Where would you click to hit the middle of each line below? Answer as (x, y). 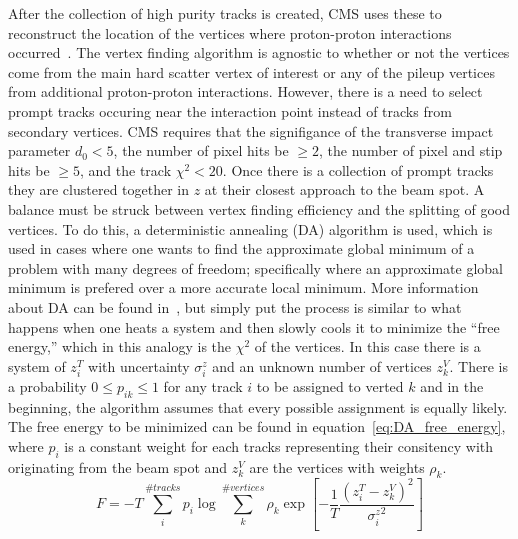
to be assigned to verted (330, 385)
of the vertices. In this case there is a (367, 346)
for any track (203, 385)
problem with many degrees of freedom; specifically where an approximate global (256, 267)
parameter (39, 150)
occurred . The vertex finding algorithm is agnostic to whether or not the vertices (259, 52)
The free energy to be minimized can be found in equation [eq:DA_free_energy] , (257, 426)
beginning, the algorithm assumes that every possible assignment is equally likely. (258, 406)
